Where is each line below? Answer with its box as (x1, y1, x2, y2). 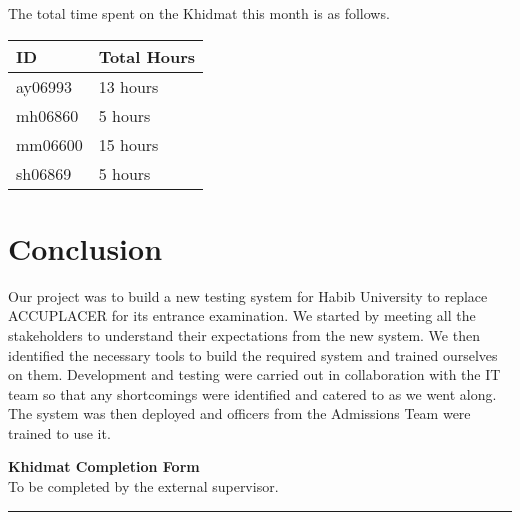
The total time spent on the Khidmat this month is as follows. (8, 3, 390, 23)
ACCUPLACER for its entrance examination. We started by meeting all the (8, 305, 476, 326)
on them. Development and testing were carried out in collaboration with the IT (8, 364, 501, 385)
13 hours (98, 74, 159, 98)
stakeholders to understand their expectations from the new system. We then (8, 324, 480, 345)
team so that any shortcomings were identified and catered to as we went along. (8, 383, 497, 404)
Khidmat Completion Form (8, 456, 200, 477)
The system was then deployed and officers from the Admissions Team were (8, 403, 471, 424)
